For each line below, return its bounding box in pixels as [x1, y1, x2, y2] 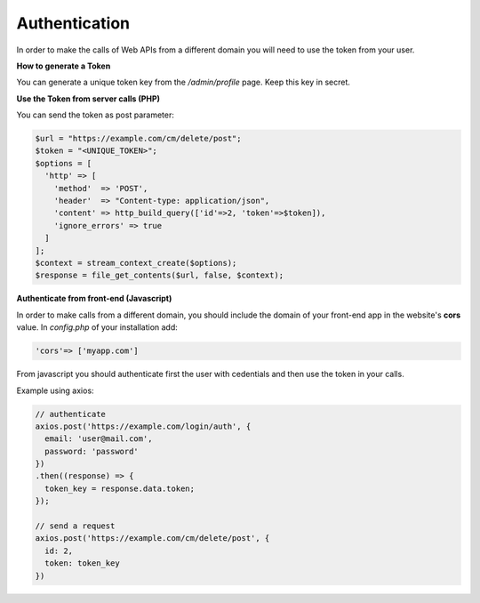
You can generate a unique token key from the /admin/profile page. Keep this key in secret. [16, 76, 351, 88]
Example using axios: [16, 385, 94, 396]
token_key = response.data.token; [44, 483, 196, 494]
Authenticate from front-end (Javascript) [16, 293, 172, 304]
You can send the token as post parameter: [16, 109, 175, 120]
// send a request [35, 521, 116, 531]
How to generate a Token [16, 60, 111, 71]
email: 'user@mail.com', [44, 434, 153, 444]
